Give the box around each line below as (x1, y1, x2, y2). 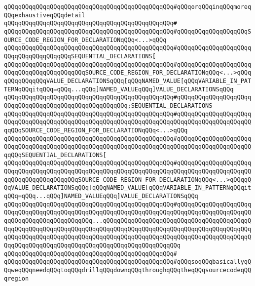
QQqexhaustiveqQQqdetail (4, 11, 85, 19)
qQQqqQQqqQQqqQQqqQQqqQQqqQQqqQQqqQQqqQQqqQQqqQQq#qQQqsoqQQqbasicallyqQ (4, 258, 252, 266)
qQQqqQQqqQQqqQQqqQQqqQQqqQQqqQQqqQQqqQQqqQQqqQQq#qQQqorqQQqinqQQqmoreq (4, 3, 252, 10)
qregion (4, 275, 29, 282)
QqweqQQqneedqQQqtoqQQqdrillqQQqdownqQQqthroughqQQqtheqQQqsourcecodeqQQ (4, 267, 252, 274)
